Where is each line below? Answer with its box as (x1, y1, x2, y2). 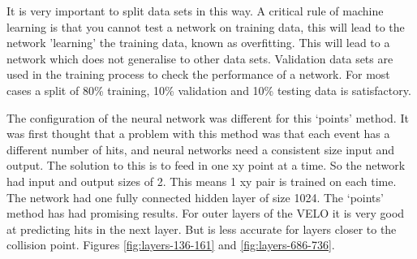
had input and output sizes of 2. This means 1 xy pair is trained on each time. (6, 172, 397, 189)
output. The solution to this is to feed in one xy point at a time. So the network (6, 157, 406, 174)
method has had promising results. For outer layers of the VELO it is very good (6, 205, 405, 222)
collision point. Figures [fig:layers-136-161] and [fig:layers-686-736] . (6, 236, 335, 253)
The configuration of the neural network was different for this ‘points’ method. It (6, 109, 409, 126)
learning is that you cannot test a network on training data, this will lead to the (6, 18, 405, 35)
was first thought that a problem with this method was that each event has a (6, 125, 390, 142)
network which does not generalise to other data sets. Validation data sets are (6, 50, 393, 67)
